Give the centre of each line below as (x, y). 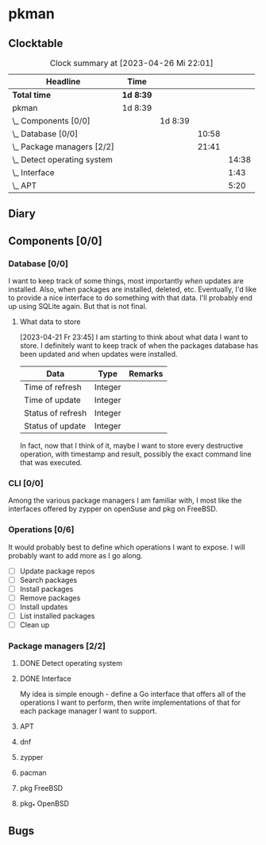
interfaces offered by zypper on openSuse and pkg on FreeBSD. (113, 509)
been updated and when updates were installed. (98, 354)
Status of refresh (55, 413)
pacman (33, 773)
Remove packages (50, 597)
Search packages (48, 580)
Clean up (35, 625)
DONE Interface (45, 679)
